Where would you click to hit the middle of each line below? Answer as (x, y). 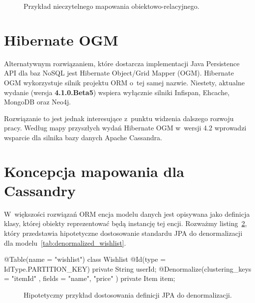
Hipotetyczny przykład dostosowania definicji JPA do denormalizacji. (128, 294)
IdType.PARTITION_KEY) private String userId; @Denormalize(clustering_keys (128, 268)
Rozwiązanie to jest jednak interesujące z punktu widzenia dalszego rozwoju (119, 118)
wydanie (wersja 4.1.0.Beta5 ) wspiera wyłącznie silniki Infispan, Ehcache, (117, 92)
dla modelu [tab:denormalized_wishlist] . (65, 242)
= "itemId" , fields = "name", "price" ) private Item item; (90, 278)
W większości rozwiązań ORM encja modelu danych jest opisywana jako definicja (127, 214)
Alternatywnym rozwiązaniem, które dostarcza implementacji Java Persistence (122, 63)
